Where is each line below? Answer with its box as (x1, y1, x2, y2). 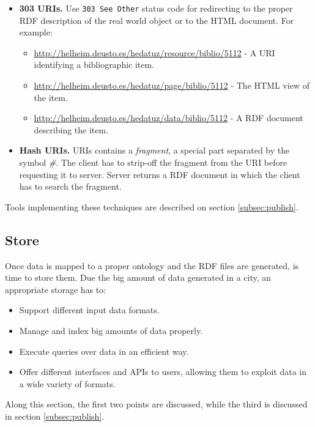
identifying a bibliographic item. (34, 58, 155, 71)
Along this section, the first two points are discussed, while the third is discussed (5, 398, 308, 410)
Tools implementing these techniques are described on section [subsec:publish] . (5, 200, 298, 213)
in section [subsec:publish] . (5, 409, 105, 422)
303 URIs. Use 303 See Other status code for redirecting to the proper (19, 2, 293, 14)
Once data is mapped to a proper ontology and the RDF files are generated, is (5, 259, 299, 272)
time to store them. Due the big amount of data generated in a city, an (5, 271, 272, 284)
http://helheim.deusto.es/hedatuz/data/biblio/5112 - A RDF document (34, 111, 303, 124)
